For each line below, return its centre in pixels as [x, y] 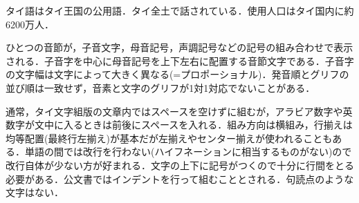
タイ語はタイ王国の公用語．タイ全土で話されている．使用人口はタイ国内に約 [180, 10]
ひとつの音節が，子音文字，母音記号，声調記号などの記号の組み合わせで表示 [179, 47]
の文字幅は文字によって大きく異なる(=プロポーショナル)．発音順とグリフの [177, 74]
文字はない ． [35, 192]
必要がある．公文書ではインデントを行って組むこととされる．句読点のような [180, 178]
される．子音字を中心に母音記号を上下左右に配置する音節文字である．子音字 [180, 60]
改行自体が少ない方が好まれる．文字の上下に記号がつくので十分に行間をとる [180, 165]
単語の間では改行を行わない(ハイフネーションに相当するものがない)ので [188, 152]
